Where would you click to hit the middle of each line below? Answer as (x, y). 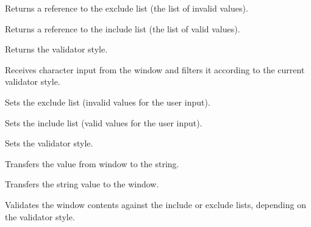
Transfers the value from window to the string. (92, 163)
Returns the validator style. (56, 49)
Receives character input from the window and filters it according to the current (155, 69)
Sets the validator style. (49, 143)
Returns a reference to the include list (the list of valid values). (123, 28)
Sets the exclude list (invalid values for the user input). (108, 102)
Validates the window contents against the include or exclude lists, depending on (155, 204)
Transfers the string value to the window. (82, 184)
